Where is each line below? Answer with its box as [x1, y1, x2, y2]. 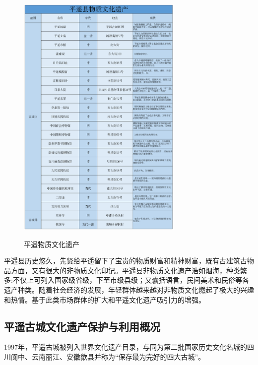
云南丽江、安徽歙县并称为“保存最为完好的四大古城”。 [31, 351, 205, 362]
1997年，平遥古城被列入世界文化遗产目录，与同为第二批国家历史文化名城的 [4, 342, 247, 352]
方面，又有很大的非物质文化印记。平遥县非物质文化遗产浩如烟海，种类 [10, 265, 240, 275]
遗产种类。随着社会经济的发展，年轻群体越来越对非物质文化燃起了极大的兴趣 [4, 284, 254, 295]
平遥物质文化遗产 [24, 239, 79, 249]
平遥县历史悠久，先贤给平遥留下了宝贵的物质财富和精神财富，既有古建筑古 [4, 255, 247, 266]
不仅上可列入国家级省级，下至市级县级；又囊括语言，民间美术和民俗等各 [12, 275, 249, 285]
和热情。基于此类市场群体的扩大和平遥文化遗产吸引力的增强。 [4, 294, 205, 304]
